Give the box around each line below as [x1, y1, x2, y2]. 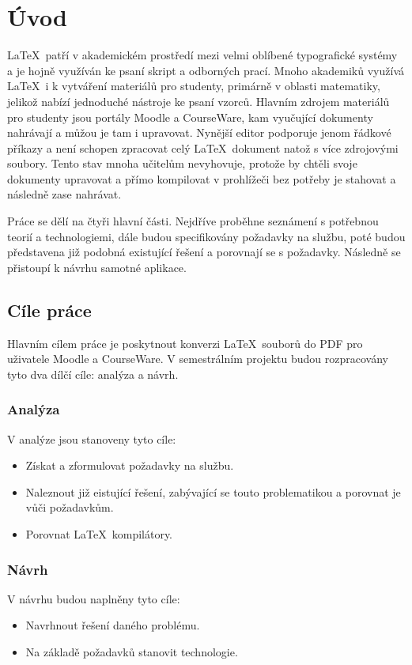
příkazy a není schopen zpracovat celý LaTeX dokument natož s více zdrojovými [7, 139, 399, 156]
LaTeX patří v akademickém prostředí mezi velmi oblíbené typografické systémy [7, 47, 398, 63]
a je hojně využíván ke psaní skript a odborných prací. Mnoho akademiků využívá [7, 62, 404, 78]
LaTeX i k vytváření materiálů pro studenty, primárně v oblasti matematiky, [7, 77, 380, 94]
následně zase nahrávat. [7, 186, 122, 202]
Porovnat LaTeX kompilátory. [25, 526, 173, 542]
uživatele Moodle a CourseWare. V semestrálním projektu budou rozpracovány [7, 350, 388, 367]
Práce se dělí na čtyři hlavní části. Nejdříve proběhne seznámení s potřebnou [7, 213, 379, 229]
